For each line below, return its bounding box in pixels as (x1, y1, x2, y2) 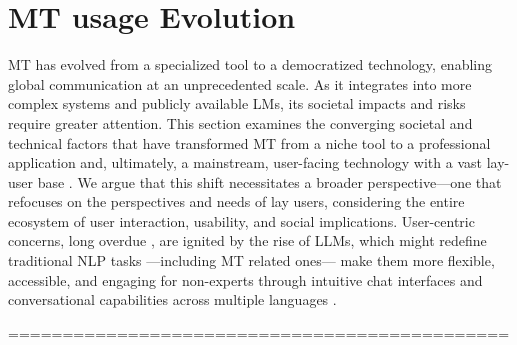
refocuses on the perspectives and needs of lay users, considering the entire (8, 191, 465, 212)
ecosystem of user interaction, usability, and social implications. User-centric (8, 210, 475, 231)
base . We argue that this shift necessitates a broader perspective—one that (37, 171, 502, 192)
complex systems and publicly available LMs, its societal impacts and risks (8, 93, 466, 114)
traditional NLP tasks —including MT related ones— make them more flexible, (8, 250, 495, 271)
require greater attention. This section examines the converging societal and (8, 112, 473, 133)
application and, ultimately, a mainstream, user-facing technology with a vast (8, 152, 482, 173)
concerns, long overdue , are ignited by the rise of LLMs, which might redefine (8, 230, 487, 251)
